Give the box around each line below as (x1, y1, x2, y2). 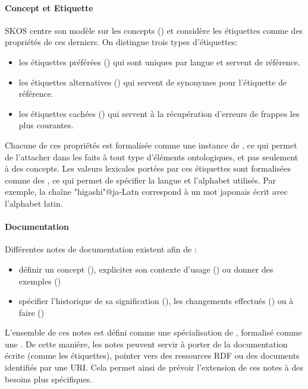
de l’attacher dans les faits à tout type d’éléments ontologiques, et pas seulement (5, 150, 298, 163)
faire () (18, 306, 45, 318)
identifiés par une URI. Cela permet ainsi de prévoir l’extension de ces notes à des (5, 361, 304, 374)
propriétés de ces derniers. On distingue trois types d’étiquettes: (5, 36, 238, 48)
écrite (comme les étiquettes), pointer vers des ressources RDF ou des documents (5, 349, 300, 362)
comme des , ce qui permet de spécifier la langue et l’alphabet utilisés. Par (5, 173, 276, 186)
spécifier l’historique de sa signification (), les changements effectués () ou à (18, 295, 294, 307)
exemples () (18, 274, 61, 287)
